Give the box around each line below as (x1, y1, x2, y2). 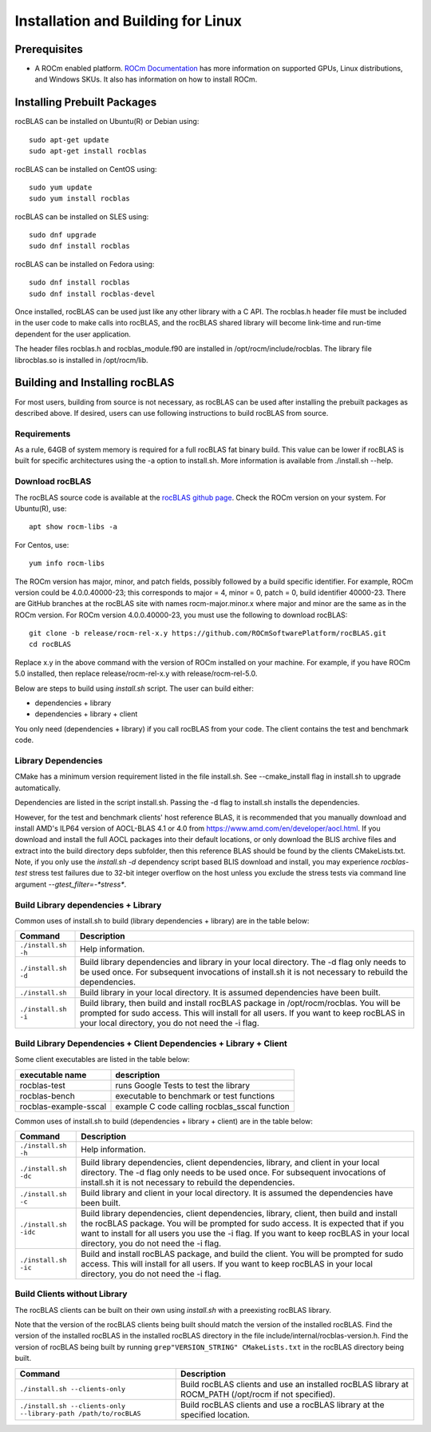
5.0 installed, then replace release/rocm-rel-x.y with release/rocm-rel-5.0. (14, 668, 258, 679)
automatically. (14, 783, 61, 792)
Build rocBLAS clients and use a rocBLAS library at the (180, 1399, 385, 1410)
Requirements (14, 428, 71, 439)
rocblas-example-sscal (19, 1100, 107, 1111)
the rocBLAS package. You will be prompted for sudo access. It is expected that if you (81, 1218, 405, 1229)
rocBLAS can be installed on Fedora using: (14, 259, 155, 269)
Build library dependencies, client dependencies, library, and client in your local (81, 1156, 380, 1167)
